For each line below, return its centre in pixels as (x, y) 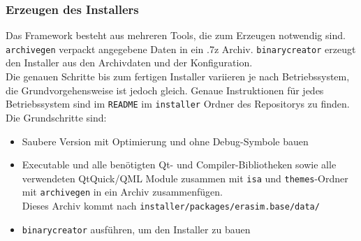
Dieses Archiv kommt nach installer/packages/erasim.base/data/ (171, 205)
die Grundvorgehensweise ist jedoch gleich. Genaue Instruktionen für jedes (165, 90)
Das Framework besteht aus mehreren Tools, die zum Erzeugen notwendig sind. (176, 35)
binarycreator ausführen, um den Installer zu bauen (136, 229)
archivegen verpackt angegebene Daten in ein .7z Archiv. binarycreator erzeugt (181, 49)
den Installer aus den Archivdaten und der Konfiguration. (129, 63)
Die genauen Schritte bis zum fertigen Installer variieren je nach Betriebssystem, (178, 76)
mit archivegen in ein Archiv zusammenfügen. (122, 192)
